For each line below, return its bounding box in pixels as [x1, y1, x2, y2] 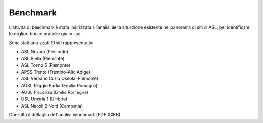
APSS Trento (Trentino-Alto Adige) [21, 69, 90, 75]
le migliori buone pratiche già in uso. [9, 31, 82, 36]
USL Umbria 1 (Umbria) [21, 96, 68, 102]
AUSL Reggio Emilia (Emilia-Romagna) [21, 82, 98, 88]
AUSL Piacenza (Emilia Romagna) [21, 90, 89, 95]
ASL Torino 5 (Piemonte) [21, 62, 71, 68]
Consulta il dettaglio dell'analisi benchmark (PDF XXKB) [9, 112, 121, 118]
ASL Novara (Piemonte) [21, 48, 68, 54]
